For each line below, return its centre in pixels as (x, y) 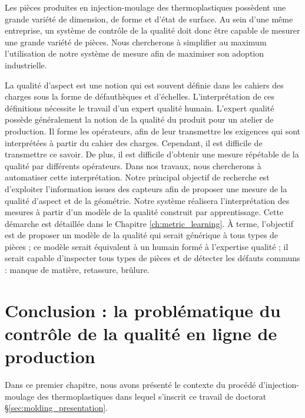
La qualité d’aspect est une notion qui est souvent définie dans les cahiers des (144, 85)
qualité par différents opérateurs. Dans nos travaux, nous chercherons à (133, 165)
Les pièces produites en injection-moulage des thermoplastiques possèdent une (145, 7)
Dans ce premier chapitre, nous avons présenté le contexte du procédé (130, 385)
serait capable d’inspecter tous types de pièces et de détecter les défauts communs (152, 258)
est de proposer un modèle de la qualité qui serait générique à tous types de (142, 235)
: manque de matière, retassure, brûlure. (77, 270)
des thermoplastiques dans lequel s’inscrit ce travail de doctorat (152, 396)
